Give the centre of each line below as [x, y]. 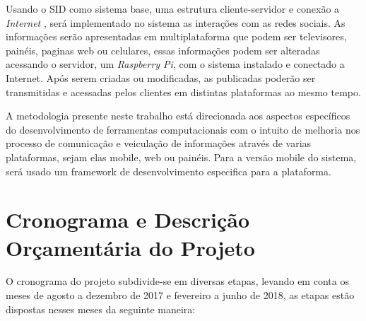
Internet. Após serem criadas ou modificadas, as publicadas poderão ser [161, 77]
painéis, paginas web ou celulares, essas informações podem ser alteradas [163, 50]
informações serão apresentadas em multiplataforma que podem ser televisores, [176, 36]
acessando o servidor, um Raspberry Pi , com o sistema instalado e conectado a [175, 64]
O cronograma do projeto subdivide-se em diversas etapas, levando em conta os [177, 281]
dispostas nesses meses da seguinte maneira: [101, 309]
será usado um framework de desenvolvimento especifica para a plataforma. [169, 171]
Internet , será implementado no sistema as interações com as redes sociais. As [176, 22]
